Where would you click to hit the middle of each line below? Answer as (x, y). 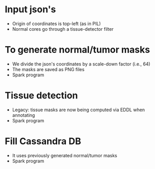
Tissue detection (41, 96)
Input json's (30, 9)
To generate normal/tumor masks (77, 50)
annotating (24, 115)
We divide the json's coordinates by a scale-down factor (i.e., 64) (81, 64)
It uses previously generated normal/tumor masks (64, 155)
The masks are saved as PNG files (48, 69)
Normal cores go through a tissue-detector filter (63, 29)
